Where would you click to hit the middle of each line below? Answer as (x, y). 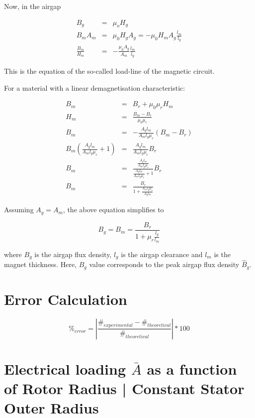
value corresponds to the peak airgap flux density (164, 264)
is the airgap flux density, (73, 254)
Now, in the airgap (33, 6)
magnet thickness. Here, (41, 264)
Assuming (19, 209)
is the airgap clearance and (162, 254)
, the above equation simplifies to (113, 209)
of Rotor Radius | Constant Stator (124, 388)
